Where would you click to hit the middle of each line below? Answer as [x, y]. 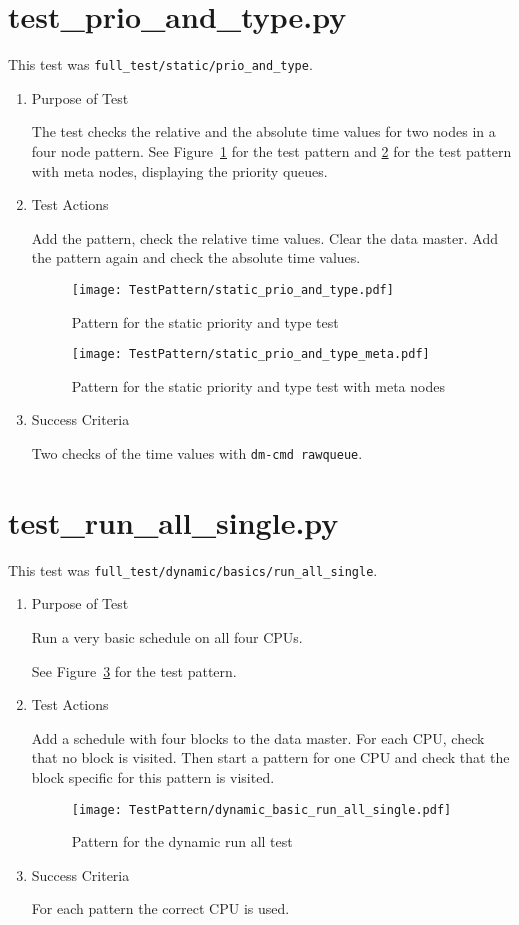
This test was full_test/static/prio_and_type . [160, 64]
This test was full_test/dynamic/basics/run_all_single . [193, 569]
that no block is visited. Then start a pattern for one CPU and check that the [270, 757]
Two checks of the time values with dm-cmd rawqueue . [197, 453]
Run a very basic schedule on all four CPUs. [167, 637]
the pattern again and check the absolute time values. [196, 257]
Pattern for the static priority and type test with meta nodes [258, 385]
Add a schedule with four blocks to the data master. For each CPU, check [258, 737]
